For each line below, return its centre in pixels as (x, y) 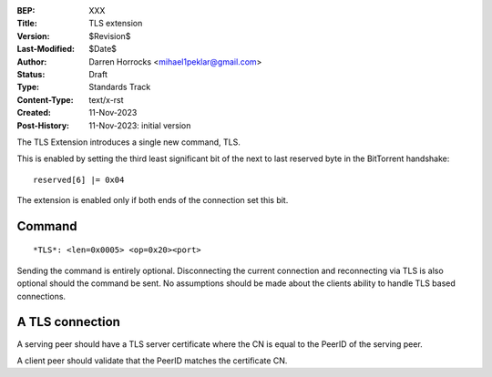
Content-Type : (45, 99)
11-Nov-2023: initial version (140, 125)
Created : (34, 113)
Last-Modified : (46, 49)
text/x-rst (106, 99)
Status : (31, 74)
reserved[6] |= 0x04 (79, 179)
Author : (32, 61)
